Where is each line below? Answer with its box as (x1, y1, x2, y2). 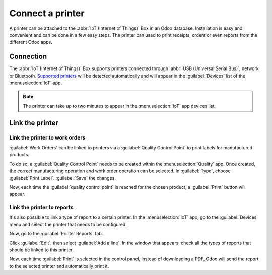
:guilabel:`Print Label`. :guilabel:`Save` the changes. (9, 175, 116, 181)
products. (9, 152, 30, 158)
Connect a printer (9, 8, 85, 19)
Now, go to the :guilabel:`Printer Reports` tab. (9, 231, 103, 237)
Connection (9, 52, 47, 61)
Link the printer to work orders (9, 134, 86, 141)
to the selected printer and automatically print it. (9, 263, 109, 269)
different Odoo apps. (9, 39, 52, 45)
